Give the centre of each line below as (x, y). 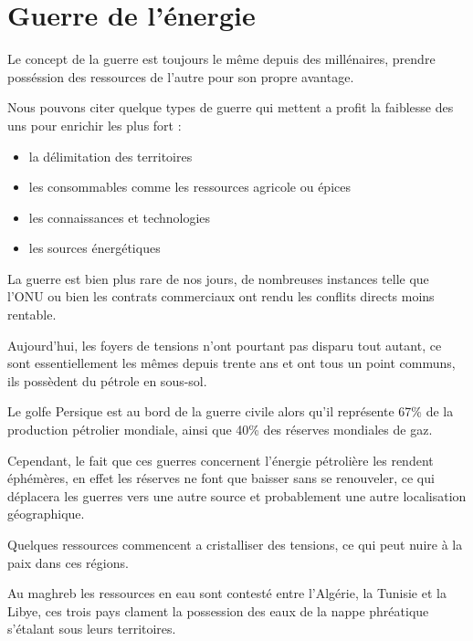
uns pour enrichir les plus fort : (95, 125)
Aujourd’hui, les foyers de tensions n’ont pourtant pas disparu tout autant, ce (225, 345)
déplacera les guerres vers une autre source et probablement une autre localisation (237, 495)
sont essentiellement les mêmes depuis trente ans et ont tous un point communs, (231, 363)
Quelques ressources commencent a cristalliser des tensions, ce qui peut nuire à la (235, 544)
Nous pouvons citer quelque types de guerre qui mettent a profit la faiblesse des (231, 107)
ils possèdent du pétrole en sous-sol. (107, 380)
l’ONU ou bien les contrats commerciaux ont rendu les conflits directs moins (221, 296)
